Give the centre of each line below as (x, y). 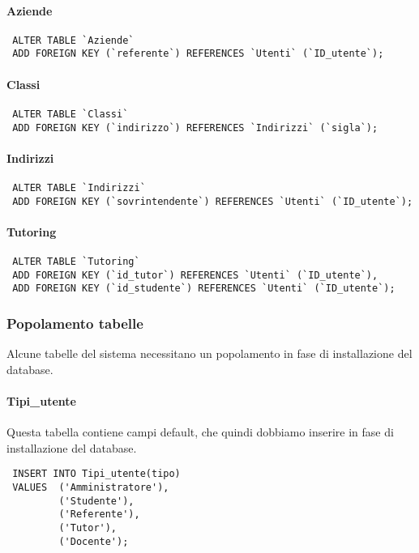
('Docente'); (94, 541)
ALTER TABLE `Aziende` (73, 40)
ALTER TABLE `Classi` (71, 114)
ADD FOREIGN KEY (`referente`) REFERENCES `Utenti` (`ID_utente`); (198, 54)
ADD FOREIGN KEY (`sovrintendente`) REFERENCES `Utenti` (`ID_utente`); (213, 201)
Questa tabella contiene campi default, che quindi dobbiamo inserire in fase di (200, 432)
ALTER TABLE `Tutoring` (76, 262)
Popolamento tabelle (75, 323)
